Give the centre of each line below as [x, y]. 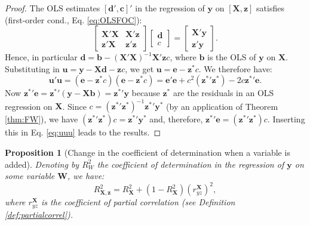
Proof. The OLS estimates [53, 8]
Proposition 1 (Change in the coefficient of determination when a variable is [148, 152]
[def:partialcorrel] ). [39, 214]
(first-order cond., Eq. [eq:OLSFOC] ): [73, 19]
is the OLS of [232, 57]
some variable [30, 176]
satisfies [270, 8]
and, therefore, [176, 119]
